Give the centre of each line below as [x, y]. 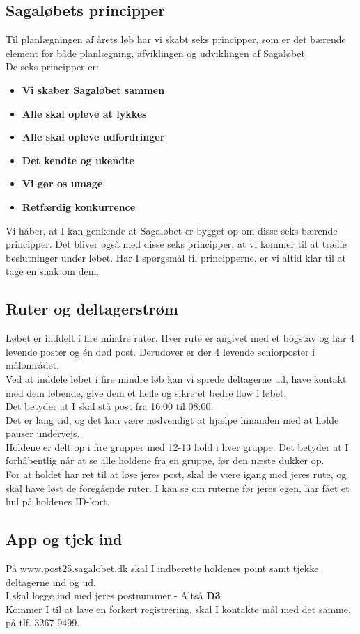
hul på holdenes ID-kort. [58, 501]
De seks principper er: [52, 66]
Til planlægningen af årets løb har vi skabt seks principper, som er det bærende [176, 39]
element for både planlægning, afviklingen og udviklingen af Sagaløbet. [157, 53]
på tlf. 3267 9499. [43, 623]
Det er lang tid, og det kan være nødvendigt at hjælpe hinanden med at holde [172, 419]
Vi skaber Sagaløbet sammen [93, 89]
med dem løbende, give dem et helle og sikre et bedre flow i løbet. [146, 392]
